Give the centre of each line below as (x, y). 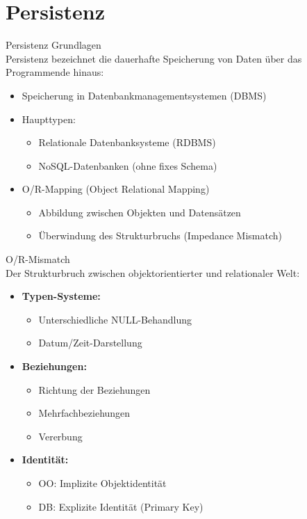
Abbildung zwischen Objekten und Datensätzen (140, 212)
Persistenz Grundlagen (53, 45)
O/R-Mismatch (38, 259)
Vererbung (60, 436)
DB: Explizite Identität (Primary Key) (121, 506)
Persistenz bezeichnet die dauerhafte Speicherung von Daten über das (154, 58)
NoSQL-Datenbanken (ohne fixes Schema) (128, 165)
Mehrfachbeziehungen (84, 413)
